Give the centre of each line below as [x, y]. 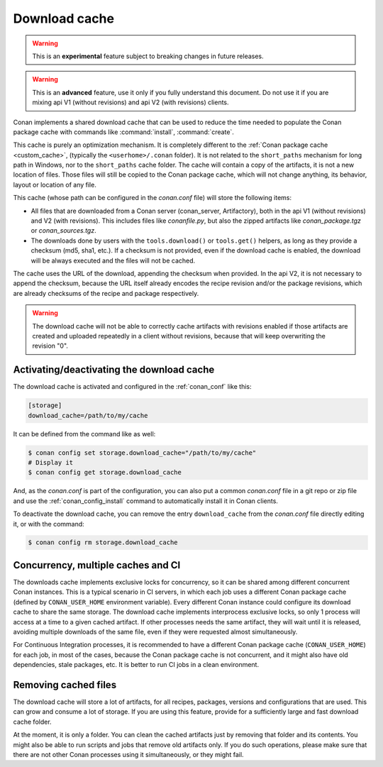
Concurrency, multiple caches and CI [97, 565]
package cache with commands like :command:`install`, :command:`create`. [123, 132]
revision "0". [50, 346]
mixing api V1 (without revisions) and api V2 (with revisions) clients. [131, 102]
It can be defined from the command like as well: [84, 434]
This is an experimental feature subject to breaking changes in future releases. [148, 56]
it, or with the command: [49, 524]
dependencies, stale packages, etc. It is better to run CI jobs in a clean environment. [136, 665]
